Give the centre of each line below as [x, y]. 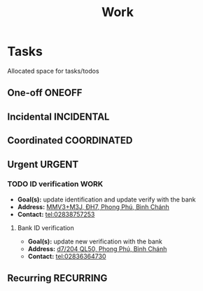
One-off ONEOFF [45, 93]
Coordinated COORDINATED [70, 141]
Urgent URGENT [43, 164]
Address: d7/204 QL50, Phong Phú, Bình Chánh [97, 248]
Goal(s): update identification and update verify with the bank [106, 199]
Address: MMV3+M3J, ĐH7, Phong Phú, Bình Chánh [93, 206]
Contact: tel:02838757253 [56, 214]
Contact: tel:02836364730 [67, 256]
